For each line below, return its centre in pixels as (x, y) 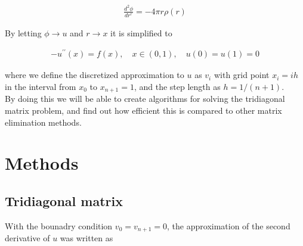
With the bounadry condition (59, 225)
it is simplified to (141, 32)
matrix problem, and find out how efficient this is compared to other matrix (143, 110)
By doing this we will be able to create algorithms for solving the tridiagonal (145, 99)
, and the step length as (177, 87)
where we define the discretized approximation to (95, 75)
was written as (86, 238)
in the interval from (41, 87)
